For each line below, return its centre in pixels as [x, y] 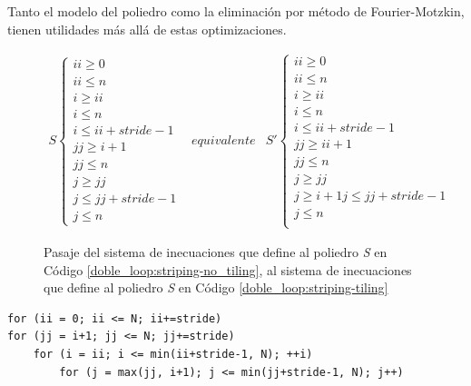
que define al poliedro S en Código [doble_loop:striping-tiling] [216, 287]
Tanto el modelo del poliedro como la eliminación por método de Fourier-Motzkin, [236, 11]
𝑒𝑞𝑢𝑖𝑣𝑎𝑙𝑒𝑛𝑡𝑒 [224, 140]
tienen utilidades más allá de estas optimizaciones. [147, 29]
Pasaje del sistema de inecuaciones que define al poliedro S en [216, 252]
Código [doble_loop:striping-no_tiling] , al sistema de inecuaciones [228, 269]
